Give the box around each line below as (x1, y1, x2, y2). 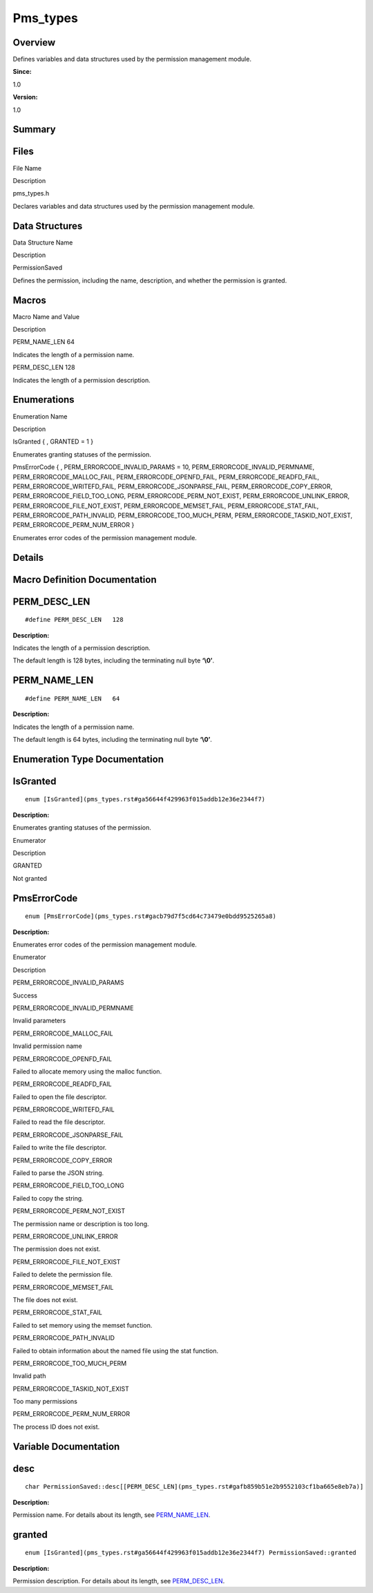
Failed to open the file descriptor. (12, 1092, 107, 1101)
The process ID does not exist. (12, 1422, 100, 1431)
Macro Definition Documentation (12, 573, 157, 585)
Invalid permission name (12, 1042, 82, 1050)
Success (12, 991, 38, 1000)
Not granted (12, 874, 48, 882)
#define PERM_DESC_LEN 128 (25, 616, 124, 624)
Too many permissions (12, 1398, 77, 1406)
